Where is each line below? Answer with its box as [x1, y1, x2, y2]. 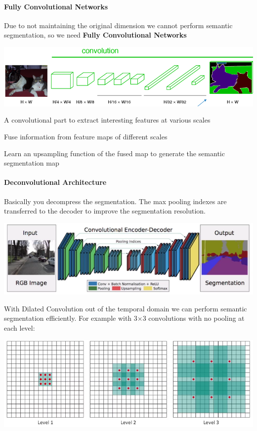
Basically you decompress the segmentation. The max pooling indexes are [4, 196, 227, 206]
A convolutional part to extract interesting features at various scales [4, 115, 211, 125]
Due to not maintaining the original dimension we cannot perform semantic [4, 20, 233, 30]
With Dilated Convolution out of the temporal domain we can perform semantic [4, 303, 247, 313]
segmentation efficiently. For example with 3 [4, 313, 137, 323]
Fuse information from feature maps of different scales [4, 131, 168, 141]
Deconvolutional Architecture [4, 177, 107, 187]
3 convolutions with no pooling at [142, 313, 245, 323]
